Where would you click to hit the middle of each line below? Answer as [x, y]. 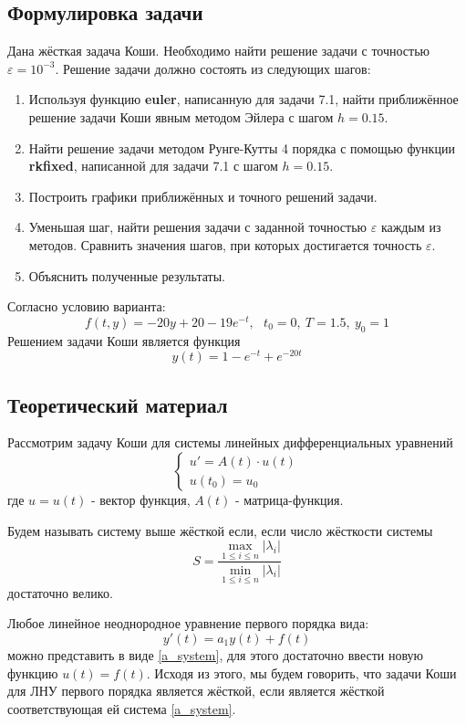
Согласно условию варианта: [87, 306]
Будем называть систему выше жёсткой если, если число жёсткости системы [220, 530]
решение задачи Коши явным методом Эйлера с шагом [181, 116]
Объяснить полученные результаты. [127, 275]
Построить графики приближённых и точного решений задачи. [203, 196]
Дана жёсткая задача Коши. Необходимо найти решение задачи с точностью [219, 51]
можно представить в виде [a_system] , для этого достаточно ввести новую [216, 654]
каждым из [411, 227]
